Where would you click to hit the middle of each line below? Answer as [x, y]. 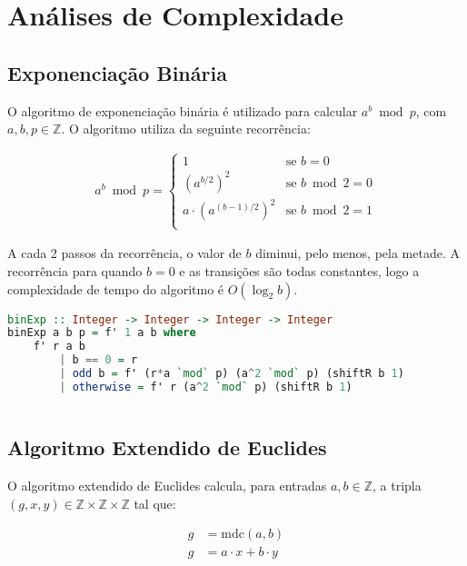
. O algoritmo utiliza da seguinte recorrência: [186, 129]
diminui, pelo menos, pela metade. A [358, 253]
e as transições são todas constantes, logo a [299, 271]
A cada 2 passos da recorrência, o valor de [124, 253]
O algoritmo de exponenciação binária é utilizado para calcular [183, 110]
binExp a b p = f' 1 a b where [102, 333]
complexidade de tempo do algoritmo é [116, 288]
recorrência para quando [75, 271]
